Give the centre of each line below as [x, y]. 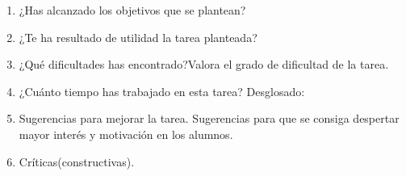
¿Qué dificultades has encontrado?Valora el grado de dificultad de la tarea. [204, 64]
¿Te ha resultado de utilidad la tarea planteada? [138, 37]
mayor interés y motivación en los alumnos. [126, 134]
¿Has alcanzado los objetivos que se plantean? [132, 10]
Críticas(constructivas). [77, 161]
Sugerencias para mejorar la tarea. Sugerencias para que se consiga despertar [209, 118]
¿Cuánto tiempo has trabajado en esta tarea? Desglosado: [162, 91]
